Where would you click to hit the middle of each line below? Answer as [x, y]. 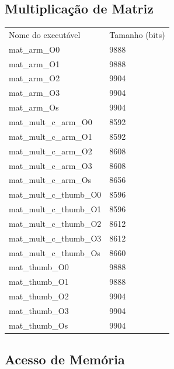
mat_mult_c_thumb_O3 [55, 238]
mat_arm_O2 [34, 78]
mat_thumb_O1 [39, 282]
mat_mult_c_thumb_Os [55, 252]
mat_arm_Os [34, 107]
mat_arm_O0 [34, 49]
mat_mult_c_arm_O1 [51, 136]
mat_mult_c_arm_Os [50, 180]
